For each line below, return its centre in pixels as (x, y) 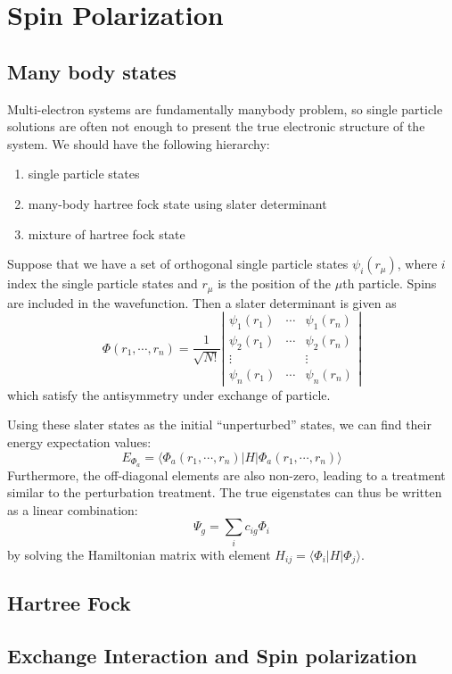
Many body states (92, 71)
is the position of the (275, 283)
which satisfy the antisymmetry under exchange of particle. (169, 394)
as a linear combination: (73, 509)
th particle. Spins (390, 283)
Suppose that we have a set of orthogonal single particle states (178, 264)
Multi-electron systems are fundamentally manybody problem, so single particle (225, 108)
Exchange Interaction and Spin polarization (212, 656)
